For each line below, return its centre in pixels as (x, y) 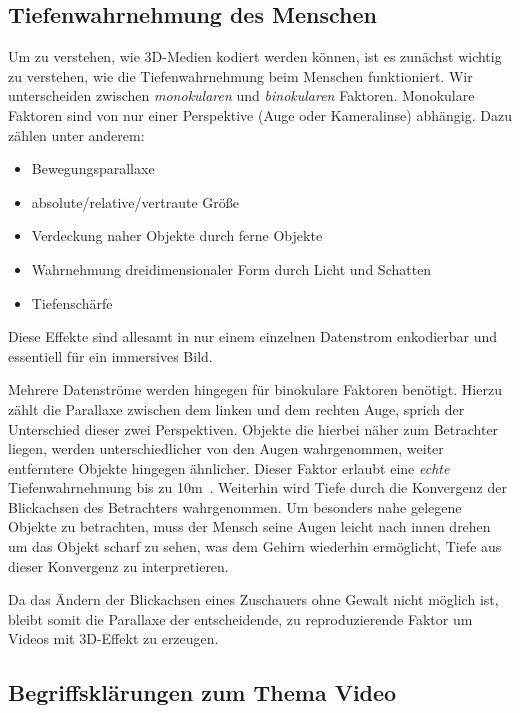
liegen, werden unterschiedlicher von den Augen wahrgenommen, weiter (226, 448)
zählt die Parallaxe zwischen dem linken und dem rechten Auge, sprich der (236, 408)
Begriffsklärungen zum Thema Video (202, 692)
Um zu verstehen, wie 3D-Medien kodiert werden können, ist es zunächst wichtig (255, 56)
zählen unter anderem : (76, 134)
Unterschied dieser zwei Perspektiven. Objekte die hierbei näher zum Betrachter (253, 428)
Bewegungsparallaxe (93, 168)
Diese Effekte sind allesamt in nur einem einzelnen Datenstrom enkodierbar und (253, 336)
